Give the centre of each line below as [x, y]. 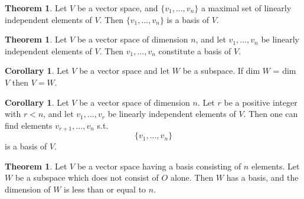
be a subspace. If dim [221, 71]
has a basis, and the [262, 177]
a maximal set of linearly [246, 8]
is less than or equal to [105, 189]
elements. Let [275, 166]
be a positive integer [261, 102]
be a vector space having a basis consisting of [159, 166]
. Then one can [271, 114]
